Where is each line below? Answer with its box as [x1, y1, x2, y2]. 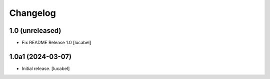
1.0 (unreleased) [9, 26, 61, 35]
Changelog [9, 7, 56, 18]
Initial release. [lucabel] [21, 65, 70, 72]
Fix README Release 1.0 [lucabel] [21, 40, 91, 46]
